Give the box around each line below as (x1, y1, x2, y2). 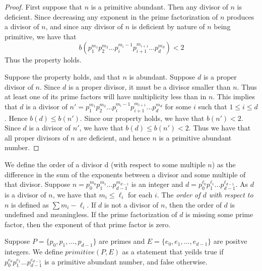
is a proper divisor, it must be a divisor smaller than (69, 81, 231, 92)
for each (128, 189, 153, 199)
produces (227, 11, 254, 22)
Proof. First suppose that (5, 2, 83, 12)
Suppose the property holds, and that (5, 71, 120, 82)
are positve (213, 236, 247, 246)
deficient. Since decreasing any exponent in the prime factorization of (5, 11, 218, 22)
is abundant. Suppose (129, 71, 195, 82)
